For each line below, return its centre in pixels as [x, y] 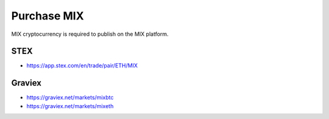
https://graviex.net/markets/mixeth [70, 106]
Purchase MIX [48, 16]
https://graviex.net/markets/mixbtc [70, 98]
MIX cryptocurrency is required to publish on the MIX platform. [90, 34]
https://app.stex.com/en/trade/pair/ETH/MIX [82, 66]
